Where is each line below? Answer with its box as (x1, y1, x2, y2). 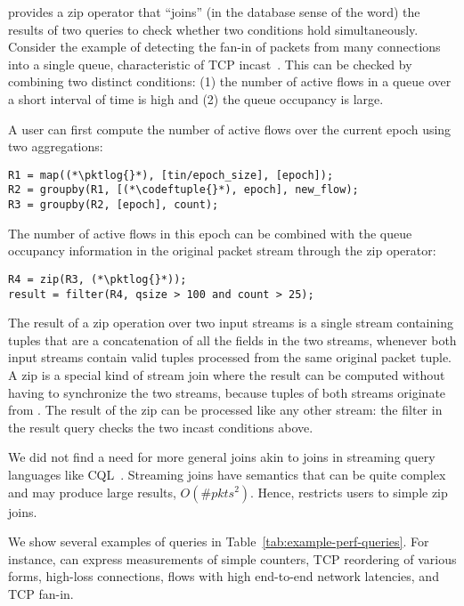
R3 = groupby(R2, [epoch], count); (8, 198, 219, 212)
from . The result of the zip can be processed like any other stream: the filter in (8, 400, 443, 419)
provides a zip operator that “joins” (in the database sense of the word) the (8, 3, 420, 20)
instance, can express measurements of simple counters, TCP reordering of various (8, 549, 457, 568)
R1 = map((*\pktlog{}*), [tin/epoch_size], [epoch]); (8, 168, 334, 182)
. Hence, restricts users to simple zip (250, 482, 448, 501)
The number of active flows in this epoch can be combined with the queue (8, 223, 412, 242)
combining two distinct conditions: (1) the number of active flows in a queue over (8, 72, 452, 91)
